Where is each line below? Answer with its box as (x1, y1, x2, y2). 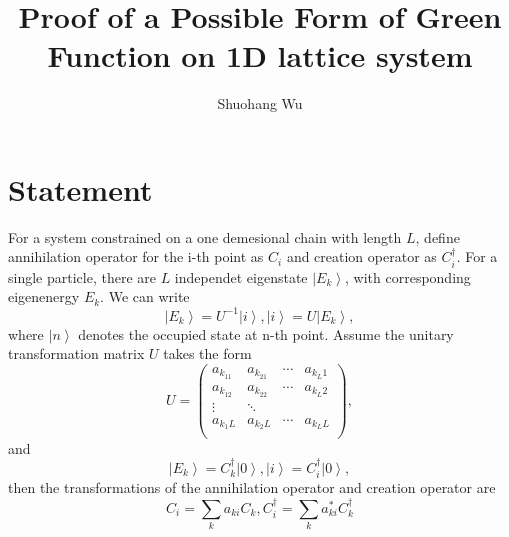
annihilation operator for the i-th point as (8, 246, 264, 267)
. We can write (100, 286, 190, 307)
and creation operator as (286, 246, 437, 267)
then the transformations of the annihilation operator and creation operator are (8, 477, 496, 498)
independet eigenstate (174, 266, 308, 287)
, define (415, 226, 460, 247)
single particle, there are (8, 266, 156, 287)
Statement (8, 168, 153, 209)
